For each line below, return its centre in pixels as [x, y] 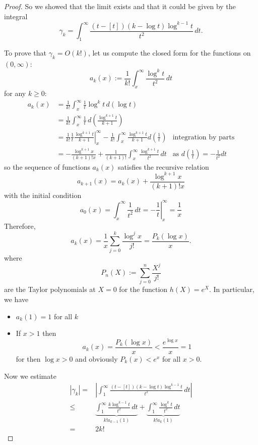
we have [16, 299]
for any [15, 93]
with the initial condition [43, 195]
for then [28, 358]
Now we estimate [30, 376]
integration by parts [204, 137]
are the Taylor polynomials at [50, 289]
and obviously [96, 358]
